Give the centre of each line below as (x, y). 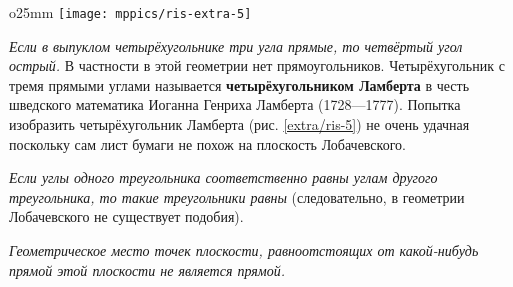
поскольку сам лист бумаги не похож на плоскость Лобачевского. (207, 143)
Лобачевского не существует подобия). (126, 216)
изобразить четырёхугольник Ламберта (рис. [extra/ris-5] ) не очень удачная (239, 124)
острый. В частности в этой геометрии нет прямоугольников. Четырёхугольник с (257, 65)
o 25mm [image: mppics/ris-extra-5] (130, 12)
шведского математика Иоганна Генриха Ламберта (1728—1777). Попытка (235, 104)
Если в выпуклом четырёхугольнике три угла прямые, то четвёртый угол (236, 45)
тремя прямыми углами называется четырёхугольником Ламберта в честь (239, 84)
